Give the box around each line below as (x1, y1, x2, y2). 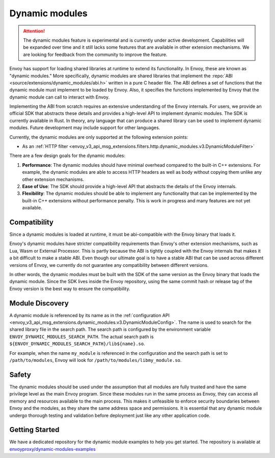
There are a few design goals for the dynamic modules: (9, 152, 126, 159)
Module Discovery (9, 299, 69, 308)
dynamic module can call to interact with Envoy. (9, 94, 109, 100)
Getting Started (9, 425, 60, 434)
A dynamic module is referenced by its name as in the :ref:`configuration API (9, 312, 170, 318)
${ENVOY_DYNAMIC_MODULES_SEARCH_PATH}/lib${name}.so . (9, 341, 145, 347)
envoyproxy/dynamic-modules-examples (9, 446, 96, 452)
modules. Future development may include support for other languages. (9, 125, 160, 131)
